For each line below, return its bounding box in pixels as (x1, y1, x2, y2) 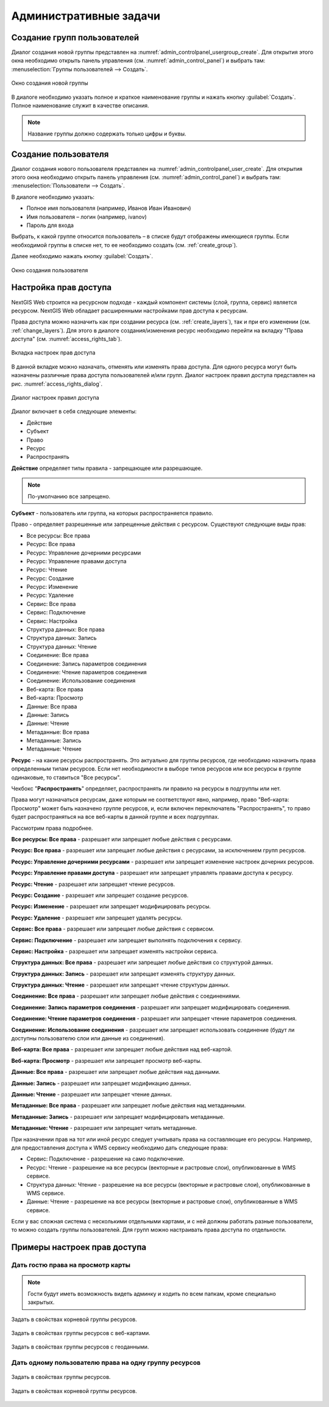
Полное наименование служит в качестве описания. (11, 102, 149, 109)
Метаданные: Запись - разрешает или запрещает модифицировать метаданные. (11, 1113, 225, 1120)
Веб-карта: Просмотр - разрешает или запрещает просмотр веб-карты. (11, 1057, 202, 1064)
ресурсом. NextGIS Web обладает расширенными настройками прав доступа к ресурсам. (11, 307, 248, 314)
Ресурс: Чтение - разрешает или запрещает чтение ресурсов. (11, 880, 175, 888)
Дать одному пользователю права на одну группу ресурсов (11, 1358, 201, 1367)
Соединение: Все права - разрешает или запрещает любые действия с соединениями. (11, 992, 241, 1000)
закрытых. (27, 1298, 55, 1306)
